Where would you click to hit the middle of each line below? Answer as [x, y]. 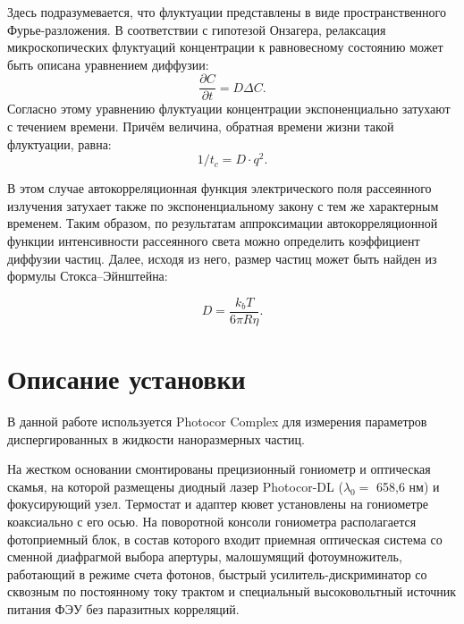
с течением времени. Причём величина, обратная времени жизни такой [201, 126]
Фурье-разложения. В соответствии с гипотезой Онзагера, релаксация [197, 29]
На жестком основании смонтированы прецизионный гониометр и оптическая [219, 469]
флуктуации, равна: [59, 143]
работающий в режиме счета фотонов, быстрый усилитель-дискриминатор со [217, 573]
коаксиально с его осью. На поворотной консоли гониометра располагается [212, 522]
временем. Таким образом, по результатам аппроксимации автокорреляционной [223, 223]
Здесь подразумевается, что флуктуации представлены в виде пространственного [227, 12]
